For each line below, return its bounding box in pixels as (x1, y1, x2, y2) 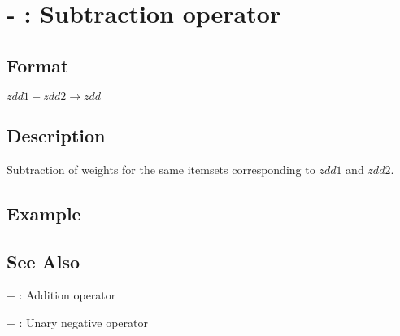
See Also (7, 248, 80, 273)
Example (7, 200, 81, 225)
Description (7, 122, 106, 147)
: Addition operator (19, 286, 116, 303)
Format (7, 52, 69, 77)
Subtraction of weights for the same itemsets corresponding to (7, 160, 315, 177)
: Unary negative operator (19, 313, 148, 330)
